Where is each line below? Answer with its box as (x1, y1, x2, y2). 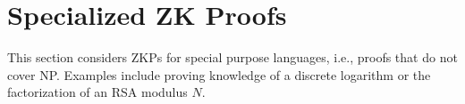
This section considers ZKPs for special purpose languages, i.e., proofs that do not (7, 48, 458, 67)
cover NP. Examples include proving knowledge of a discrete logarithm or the (7, 65, 431, 84)
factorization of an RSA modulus (7, 83, 188, 101)
